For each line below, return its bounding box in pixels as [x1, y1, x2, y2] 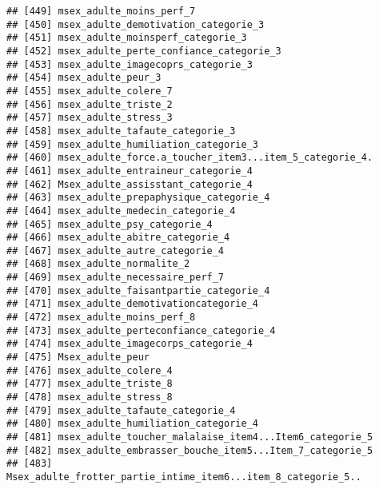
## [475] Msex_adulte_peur [6, 352, 150, 364]
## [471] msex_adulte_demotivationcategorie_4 [6, 298, 258, 310]
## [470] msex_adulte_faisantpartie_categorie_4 [6, 284, 270, 296]
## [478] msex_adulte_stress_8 [6, 392, 173, 404]
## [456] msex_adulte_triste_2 [6, 98, 173, 110]
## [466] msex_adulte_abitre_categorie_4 [6, 232, 230, 244]
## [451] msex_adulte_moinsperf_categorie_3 [6, 32, 247, 44]
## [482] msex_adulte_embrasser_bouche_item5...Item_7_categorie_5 [6, 444, 373, 456]
